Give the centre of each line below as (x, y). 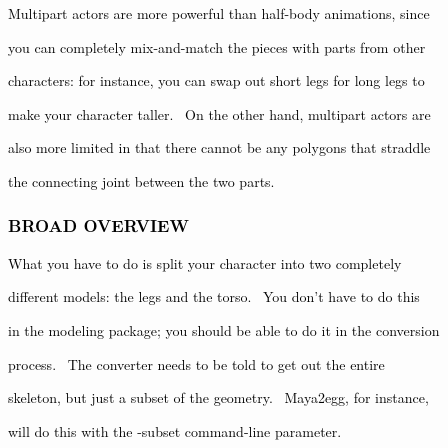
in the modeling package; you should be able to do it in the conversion (224, 329)
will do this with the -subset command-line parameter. (175, 430)
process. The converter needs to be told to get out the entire (196, 363)
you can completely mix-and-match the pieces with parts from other (217, 46)
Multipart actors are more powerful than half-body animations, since (219, 13)
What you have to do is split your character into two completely (205, 262)
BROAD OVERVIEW (98, 225)
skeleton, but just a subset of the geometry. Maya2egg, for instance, (218, 397)
